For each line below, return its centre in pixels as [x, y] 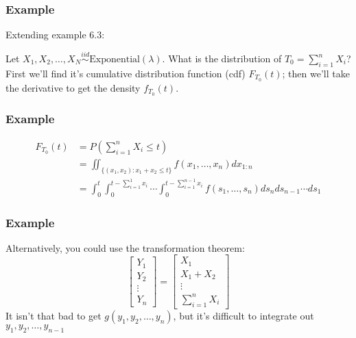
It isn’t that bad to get [54, 315]
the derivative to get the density [73, 87]
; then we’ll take [316, 73]
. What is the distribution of [222, 58]
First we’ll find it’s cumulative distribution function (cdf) [126, 73]
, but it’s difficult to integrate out [244, 315]
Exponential [115, 60]
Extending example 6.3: [55, 35]
